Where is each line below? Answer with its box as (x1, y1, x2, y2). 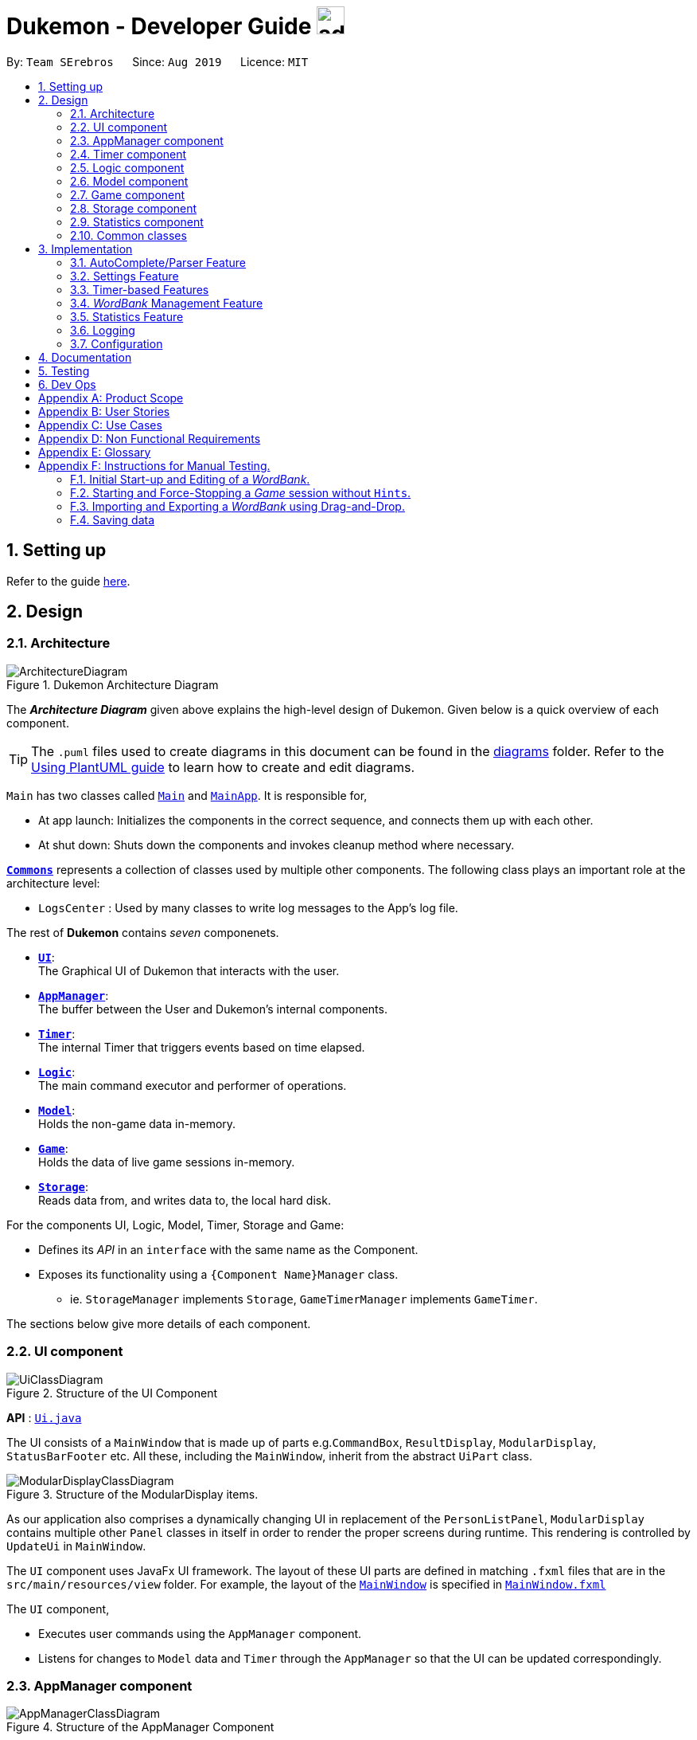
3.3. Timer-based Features (70, 282, 209, 296)
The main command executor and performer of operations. (38, 1078, 347, 1092)
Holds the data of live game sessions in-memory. (38, 1154, 295, 1169)
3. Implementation (38, 241, 133, 256)
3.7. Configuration (70, 336, 163, 351)
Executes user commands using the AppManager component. (38, 1626, 362, 1640)
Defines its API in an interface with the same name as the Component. (38, 1242, 419, 1256)
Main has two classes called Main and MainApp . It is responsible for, (6, 788, 368, 802)
